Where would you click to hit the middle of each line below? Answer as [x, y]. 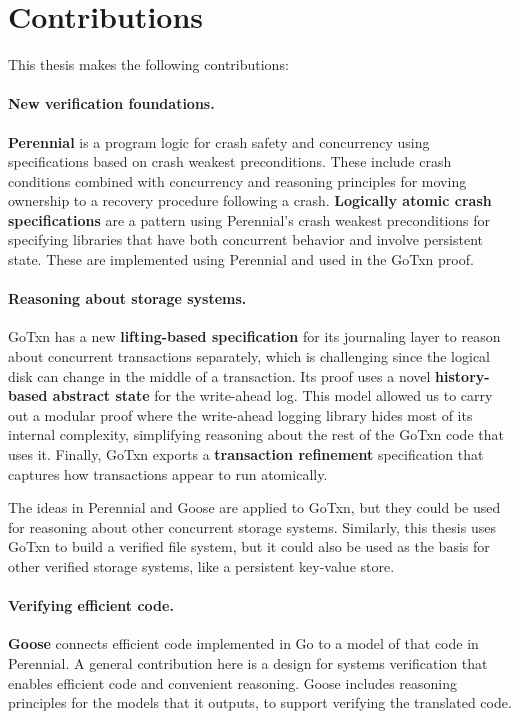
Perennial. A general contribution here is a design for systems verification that [248, 662]
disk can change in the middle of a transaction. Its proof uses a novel [219, 375]
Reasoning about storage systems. [127, 298]
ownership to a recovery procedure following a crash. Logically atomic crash [250, 200]
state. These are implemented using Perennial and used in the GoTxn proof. [241, 259]
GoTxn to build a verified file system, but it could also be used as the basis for [249, 546]
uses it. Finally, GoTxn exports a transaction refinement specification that [246, 454]
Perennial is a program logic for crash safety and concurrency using [219, 141]
